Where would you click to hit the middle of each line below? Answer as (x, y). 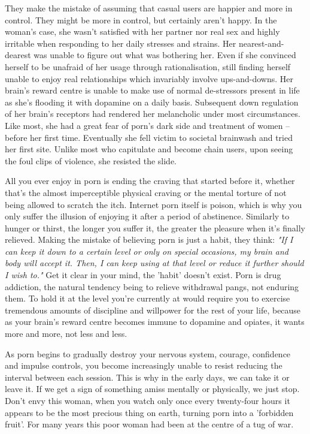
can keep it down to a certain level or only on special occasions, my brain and (147, 251)
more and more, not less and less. (66, 334)
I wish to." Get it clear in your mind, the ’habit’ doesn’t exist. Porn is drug (143, 275)
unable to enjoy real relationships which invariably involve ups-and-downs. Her (149, 78)
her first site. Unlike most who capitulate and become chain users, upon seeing (149, 149)
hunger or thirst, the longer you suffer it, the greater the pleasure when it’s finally (155, 227)
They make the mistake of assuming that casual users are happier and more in (149, 8)
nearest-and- (261, 43)
